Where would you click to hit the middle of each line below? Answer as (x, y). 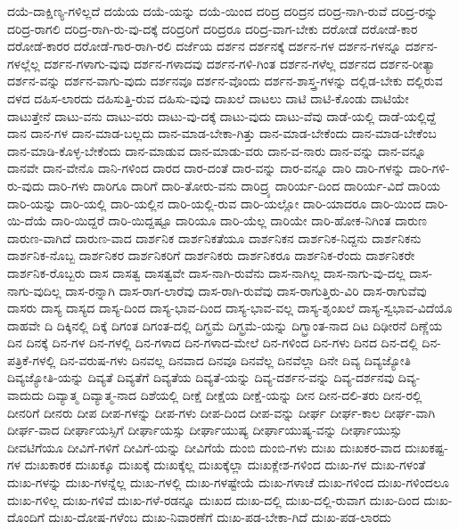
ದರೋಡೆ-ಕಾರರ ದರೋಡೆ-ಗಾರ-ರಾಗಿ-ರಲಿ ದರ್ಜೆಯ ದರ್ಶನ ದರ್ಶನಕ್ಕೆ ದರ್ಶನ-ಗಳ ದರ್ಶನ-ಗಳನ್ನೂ (205, 46)
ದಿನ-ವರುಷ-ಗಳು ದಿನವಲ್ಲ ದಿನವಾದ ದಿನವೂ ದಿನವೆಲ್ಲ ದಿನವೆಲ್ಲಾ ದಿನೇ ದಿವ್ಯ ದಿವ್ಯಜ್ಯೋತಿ (235, 359)
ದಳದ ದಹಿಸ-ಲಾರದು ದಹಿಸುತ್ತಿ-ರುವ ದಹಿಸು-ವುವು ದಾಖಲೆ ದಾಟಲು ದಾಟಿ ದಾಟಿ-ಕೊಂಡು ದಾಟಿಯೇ (208, 98)
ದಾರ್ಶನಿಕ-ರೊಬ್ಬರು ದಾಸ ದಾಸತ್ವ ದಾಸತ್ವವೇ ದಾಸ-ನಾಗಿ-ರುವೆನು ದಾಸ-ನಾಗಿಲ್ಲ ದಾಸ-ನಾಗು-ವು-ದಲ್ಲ (206, 272)
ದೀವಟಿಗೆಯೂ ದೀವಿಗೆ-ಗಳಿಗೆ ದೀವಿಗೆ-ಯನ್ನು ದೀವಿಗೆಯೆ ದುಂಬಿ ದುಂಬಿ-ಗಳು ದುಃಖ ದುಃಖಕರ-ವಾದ (204, 447)
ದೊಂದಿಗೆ (26, 517)
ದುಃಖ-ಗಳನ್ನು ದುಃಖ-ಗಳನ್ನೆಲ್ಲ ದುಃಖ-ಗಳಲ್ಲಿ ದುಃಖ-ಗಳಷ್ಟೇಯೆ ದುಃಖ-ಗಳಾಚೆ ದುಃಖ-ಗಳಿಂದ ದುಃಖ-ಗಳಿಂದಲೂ (228, 482)
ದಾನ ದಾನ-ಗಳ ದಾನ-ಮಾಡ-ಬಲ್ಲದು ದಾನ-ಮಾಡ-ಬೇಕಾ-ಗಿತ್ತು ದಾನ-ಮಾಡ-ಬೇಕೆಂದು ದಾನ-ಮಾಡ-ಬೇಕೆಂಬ (222, 133)
